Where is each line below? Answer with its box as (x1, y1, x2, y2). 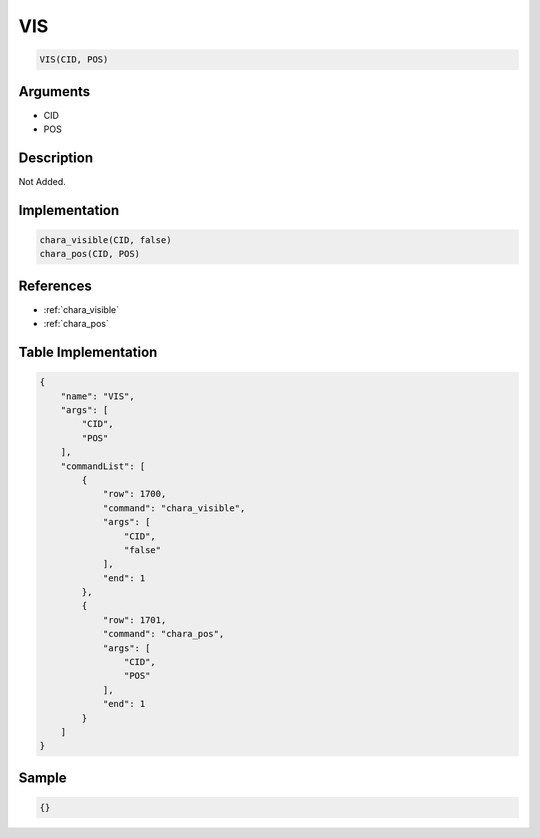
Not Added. (18, 175, 67, 187)
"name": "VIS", (60, 390, 135, 402)
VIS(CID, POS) (39, 54, 109, 65)
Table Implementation (18, 344, 158, 361)
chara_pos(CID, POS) (39, 248, 140, 260)
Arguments (18, 83, 91, 100)
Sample (18, 769, 67, 786)
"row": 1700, (102, 488, 167, 500)
